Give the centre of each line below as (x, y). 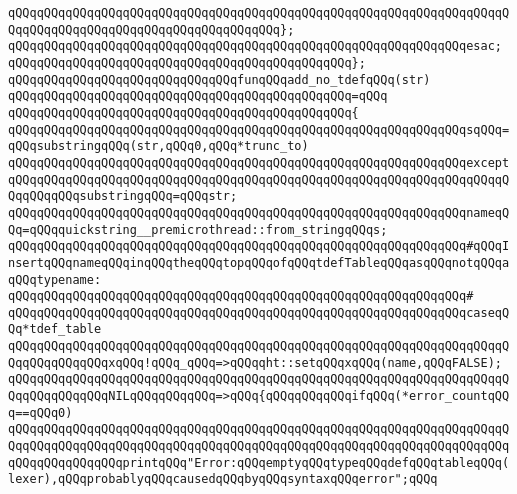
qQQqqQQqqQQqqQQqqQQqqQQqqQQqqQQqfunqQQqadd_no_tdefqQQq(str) (219, 79)
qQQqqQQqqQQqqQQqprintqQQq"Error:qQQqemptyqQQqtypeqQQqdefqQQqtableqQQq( (259, 462)
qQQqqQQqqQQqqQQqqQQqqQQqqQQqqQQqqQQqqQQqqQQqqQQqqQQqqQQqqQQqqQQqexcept (259, 162)
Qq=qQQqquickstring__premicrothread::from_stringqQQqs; (198, 229)
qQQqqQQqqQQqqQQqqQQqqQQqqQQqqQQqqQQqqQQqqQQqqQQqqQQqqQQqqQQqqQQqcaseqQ (259, 312)
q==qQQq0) (40, 412)
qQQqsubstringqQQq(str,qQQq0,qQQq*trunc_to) (158, 146)
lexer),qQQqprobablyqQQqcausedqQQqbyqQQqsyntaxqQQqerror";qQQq (223, 479)
